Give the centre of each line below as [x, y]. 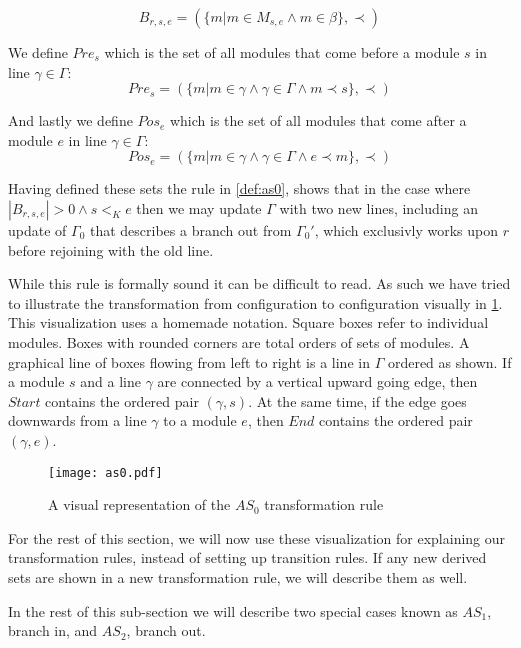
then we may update [199, 207]
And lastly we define [70, 120]
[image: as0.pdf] [105, 472]
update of [37, 229]
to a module [200, 420]
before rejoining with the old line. [111, 249]
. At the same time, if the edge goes [357, 400]
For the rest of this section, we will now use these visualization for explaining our [257, 537]
